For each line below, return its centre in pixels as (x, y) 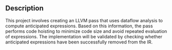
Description (24, 8)
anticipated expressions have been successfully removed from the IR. (79, 42)
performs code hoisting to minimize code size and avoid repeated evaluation (86, 31)
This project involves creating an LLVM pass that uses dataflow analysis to (84, 20)
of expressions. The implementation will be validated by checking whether (84, 36)
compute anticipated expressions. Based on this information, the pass (79, 26)
